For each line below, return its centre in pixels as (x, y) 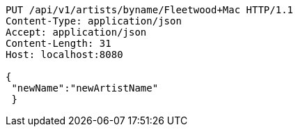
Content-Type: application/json (94, 21)
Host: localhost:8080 (64, 54)
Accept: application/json (76, 32)
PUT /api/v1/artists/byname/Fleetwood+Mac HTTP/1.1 (150, 10)
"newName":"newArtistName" (85, 88)
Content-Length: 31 (58, 43)
